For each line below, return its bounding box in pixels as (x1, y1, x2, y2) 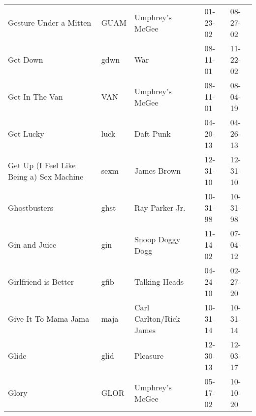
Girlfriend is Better (8, 276, 74, 287)
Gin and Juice (8, 239, 57, 250)
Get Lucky (8, 128, 44, 139)
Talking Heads (134, 276, 184, 287)
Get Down (8, 54, 43, 65)
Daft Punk (134, 128, 171, 139)
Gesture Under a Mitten (8, 17, 92, 28)
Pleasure (134, 350, 164, 361)
